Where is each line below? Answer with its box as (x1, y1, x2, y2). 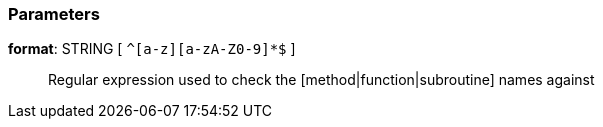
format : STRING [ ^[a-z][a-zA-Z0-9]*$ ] (8, 40, 296, 58)
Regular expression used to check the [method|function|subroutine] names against (48, 71, 595, 89)
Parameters (8, 4, 100, 24)
